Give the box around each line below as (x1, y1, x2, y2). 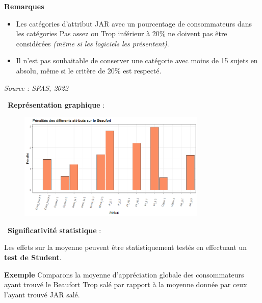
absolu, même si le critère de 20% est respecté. (16, 65, 162, 75)
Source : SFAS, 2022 (4, 82, 68, 93)
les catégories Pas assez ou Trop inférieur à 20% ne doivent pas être (16, 28, 227, 39)
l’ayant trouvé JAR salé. (4, 289, 80, 299)
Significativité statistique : (8, 224, 101, 235)
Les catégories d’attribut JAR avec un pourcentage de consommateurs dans (16, 18, 252, 29)
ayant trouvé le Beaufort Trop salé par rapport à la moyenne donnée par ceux (4, 279, 247, 290)
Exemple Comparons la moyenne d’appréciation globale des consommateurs (4, 269, 244, 280)
